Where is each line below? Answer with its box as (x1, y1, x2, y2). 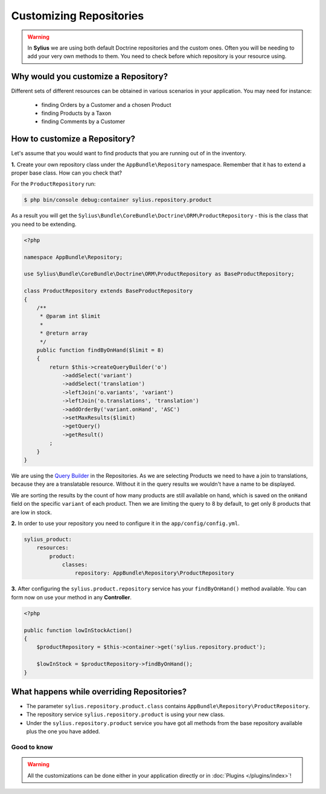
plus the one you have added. (26, 728, 100, 735)
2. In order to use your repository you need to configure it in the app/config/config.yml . (11, 520, 240, 527)
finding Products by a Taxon (41, 109, 112, 117)
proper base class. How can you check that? (11, 169, 122, 176)
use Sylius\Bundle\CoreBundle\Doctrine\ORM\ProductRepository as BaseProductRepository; (24, 271, 295, 277)
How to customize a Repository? (11, 134, 136, 144)
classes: (62, 561, 88, 568)
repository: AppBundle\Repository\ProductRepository (74, 570, 234, 576)
